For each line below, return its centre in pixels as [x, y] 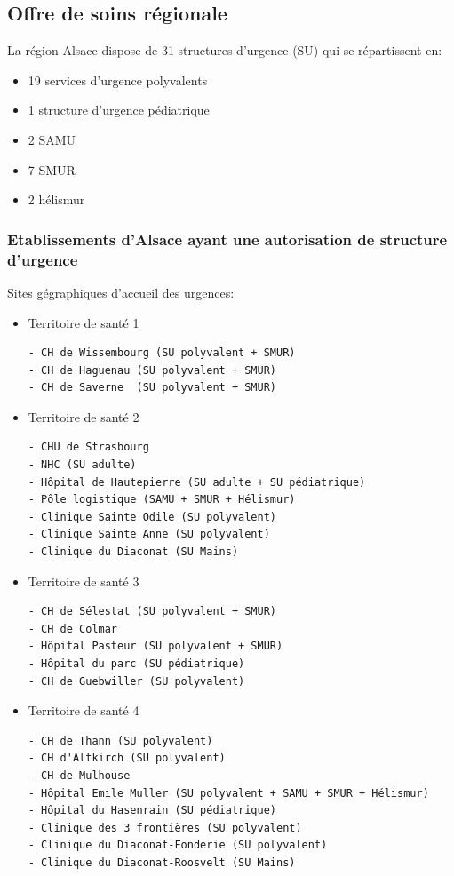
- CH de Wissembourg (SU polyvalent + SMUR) [162, 353]
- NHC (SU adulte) [82, 465]
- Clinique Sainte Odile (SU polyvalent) [152, 517]
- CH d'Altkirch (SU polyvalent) [127, 758]
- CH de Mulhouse [79, 775]
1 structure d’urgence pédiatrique [119, 110]
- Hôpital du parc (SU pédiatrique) [136, 664]
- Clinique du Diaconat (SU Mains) [133, 552]
